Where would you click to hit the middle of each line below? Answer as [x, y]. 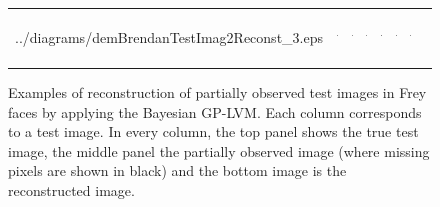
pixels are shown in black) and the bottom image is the [177, 170]
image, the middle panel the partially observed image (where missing [219, 150]
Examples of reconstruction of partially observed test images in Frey [217, 91]
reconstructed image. [71, 189]
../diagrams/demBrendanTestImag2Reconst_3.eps [169, 36]
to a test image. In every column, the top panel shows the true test [213, 131]
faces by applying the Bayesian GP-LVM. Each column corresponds [215, 111]
